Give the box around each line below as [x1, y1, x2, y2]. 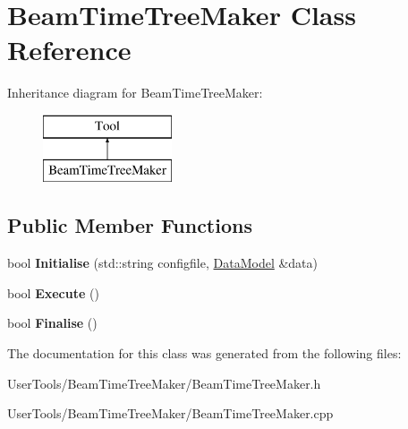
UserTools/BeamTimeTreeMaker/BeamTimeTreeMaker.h [7, 373, 321, 392]
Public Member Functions [7, 211, 252, 239]
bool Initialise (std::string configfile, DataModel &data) [7, 253, 319, 272]
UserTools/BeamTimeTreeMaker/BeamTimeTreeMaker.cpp [7, 404, 334, 423]
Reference [7, 31, 132, 68]
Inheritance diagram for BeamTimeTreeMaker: [7, 83, 263, 102]
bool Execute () [7, 283, 99, 302]
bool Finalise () [7, 313, 98, 332]
